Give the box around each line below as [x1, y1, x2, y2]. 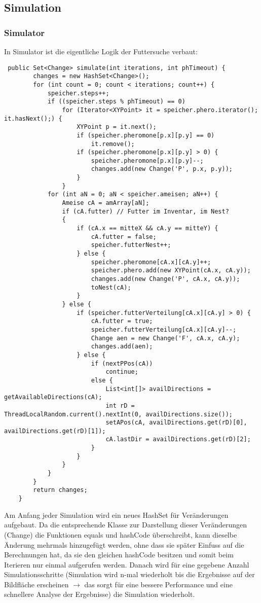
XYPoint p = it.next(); [77, 123, 157, 131]
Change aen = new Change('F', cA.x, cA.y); [91, 334, 240, 342]
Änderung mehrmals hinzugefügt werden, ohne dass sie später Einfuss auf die [4, 539, 244, 550]
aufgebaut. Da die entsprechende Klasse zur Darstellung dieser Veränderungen [4, 519, 247, 530]
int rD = [105, 402, 135, 409]
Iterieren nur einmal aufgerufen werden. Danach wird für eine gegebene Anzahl [4, 559, 249, 570]
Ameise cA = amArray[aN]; [62, 199, 150, 207]
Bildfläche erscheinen [4, 579, 69, 589]
